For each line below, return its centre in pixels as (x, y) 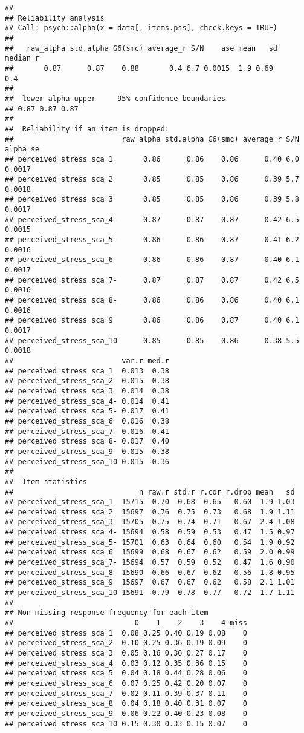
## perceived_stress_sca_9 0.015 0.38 (87, 451)
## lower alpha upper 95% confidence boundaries (115, 98)
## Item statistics (46, 482)
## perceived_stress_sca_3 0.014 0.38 (87, 391)
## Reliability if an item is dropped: (87, 129)
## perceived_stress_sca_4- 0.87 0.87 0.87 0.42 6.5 (152, 219)
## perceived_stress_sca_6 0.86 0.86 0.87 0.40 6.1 (152, 260)
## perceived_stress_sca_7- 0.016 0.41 (87, 431)
